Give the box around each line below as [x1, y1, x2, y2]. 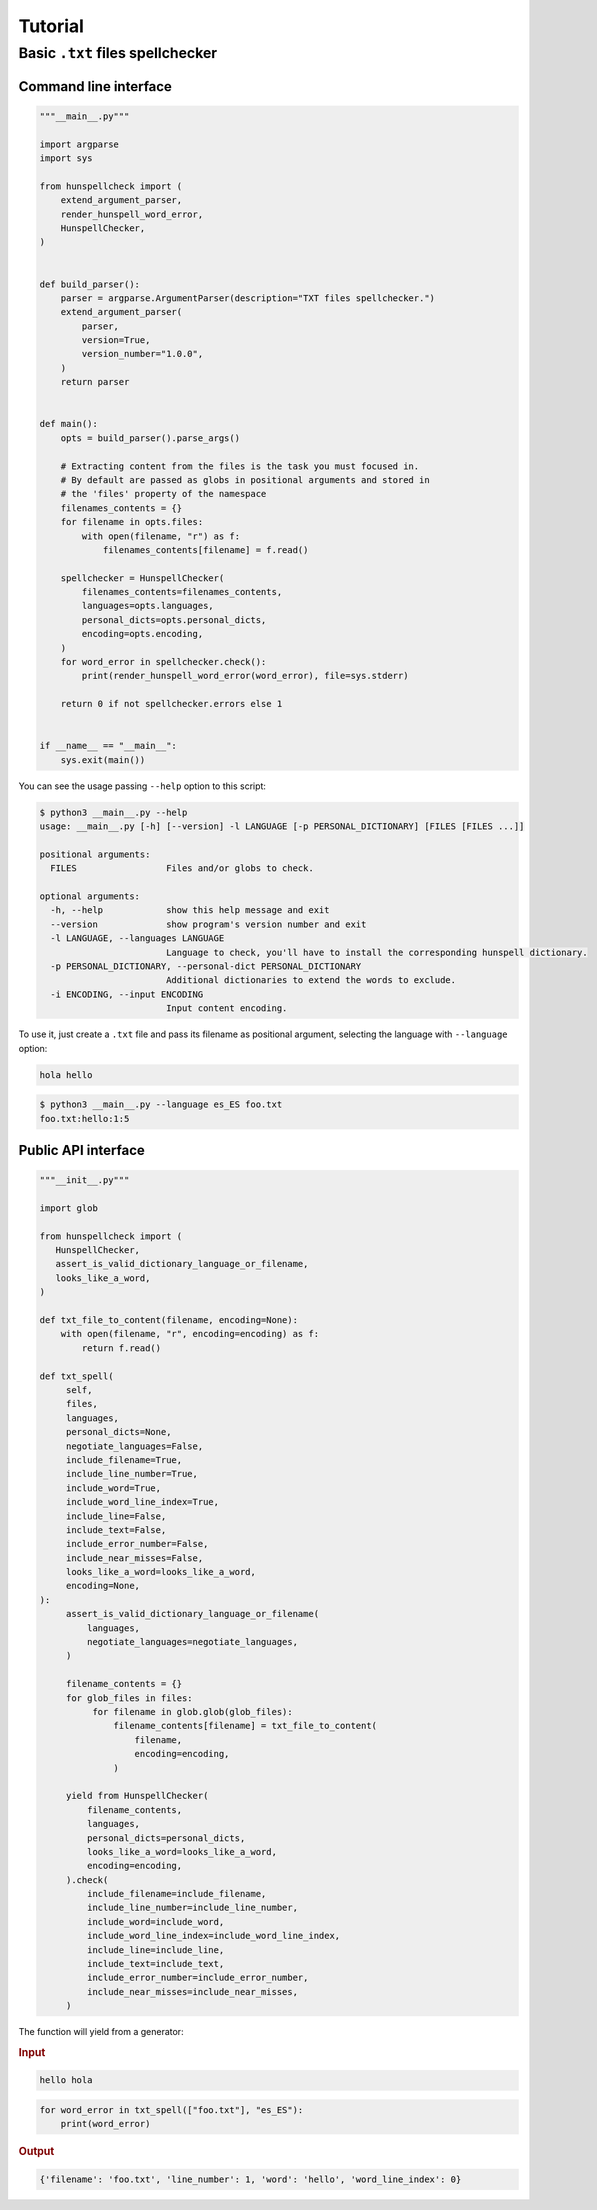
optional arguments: [39, 891, 140, 902]
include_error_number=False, [65, 1538, 209, 1550]
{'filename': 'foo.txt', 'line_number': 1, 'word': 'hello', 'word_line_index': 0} [39, 2173, 462, 2185]
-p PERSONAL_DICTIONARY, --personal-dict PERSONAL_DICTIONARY [50, 961, 362, 972]
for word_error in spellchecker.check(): [60, 656, 267, 668]
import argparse [39, 138, 120, 150]
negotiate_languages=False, [65, 1440, 204, 1452]
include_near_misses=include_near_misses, [86, 1986, 299, 1997]
